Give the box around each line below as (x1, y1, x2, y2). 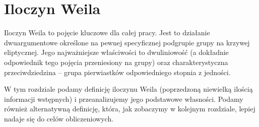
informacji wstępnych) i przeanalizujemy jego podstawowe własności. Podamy (4, 93, 243, 104)
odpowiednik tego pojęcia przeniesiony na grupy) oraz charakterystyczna (4, 56, 228, 67)
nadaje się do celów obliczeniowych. (4, 113, 114, 123)
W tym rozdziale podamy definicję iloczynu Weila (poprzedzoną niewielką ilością (4, 84, 253, 94)
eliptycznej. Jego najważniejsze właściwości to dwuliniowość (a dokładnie (4, 47, 229, 57)
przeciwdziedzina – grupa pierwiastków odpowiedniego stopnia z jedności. (4, 67, 231, 77)
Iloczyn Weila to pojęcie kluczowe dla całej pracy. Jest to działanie (4, 27, 210, 38)
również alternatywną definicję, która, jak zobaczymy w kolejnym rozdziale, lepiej (4, 103, 255, 114)
